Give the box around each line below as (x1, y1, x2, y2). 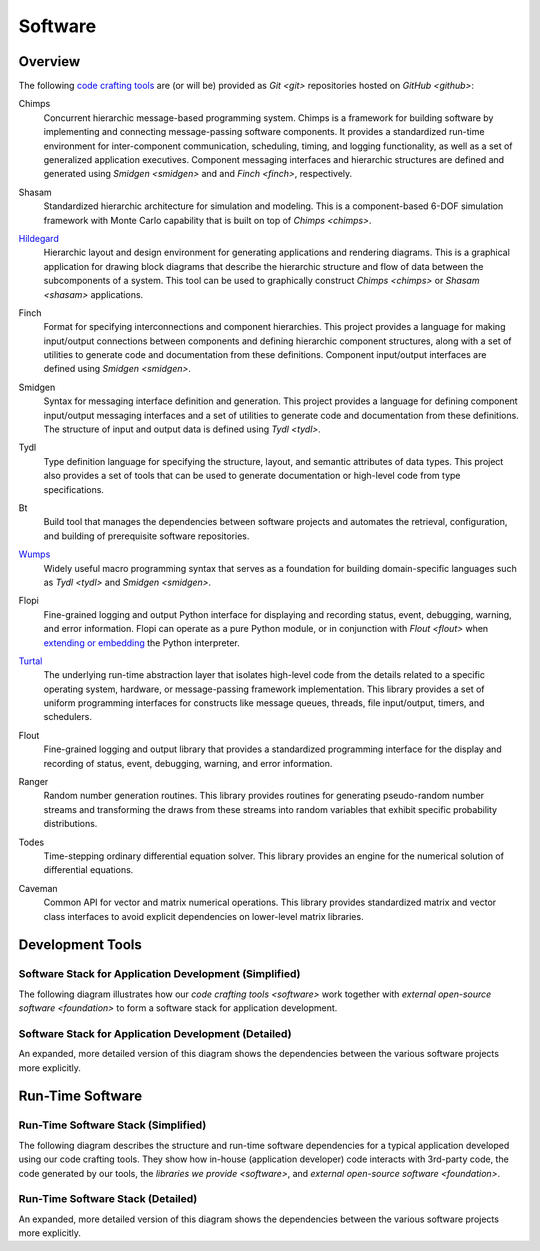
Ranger (18, 776, 49, 788)
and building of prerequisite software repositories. (43, 530, 250, 542)
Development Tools (18, 936, 142, 954)
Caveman (18, 882, 59, 894)
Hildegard (18, 232, 59, 244)
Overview (18, 53, 81, 70)
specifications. (43, 483, 105, 495)
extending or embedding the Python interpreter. (43, 636, 240, 649)
